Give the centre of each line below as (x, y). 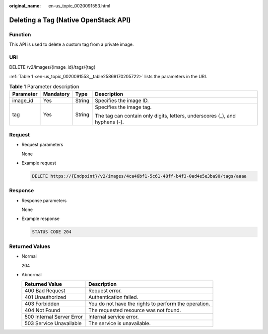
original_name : (25, 6)
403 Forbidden (42, 304)
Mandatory (56, 94)
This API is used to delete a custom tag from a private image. (71, 44)
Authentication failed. (113, 297)
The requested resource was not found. (135, 310)
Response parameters (44, 200)
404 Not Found (42, 310)
